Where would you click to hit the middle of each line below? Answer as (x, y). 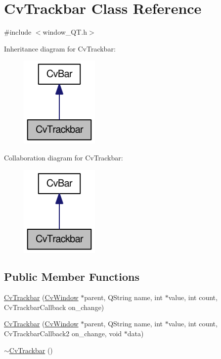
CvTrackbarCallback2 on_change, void (63, 333)
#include (18, 32)
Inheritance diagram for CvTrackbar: (60, 48)
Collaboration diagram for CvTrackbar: (64, 157)
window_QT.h (65, 32)
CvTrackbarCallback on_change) (54, 307)
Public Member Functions (72, 277)
